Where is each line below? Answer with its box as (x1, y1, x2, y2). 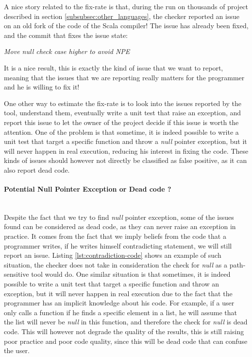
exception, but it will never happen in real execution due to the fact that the (4, 288, 233, 298)
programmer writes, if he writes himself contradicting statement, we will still (4, 240, 232, 250)
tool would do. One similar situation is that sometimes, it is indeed (31, 269, 231, 279)
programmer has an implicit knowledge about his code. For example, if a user (4, 298, 235, 308)
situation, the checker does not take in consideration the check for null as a (4, 259, 227, 269)
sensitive (4, 269, 29, 279)
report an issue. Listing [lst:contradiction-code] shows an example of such (4, 250, 221, 260)
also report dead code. (4, 164, 70, 175)
